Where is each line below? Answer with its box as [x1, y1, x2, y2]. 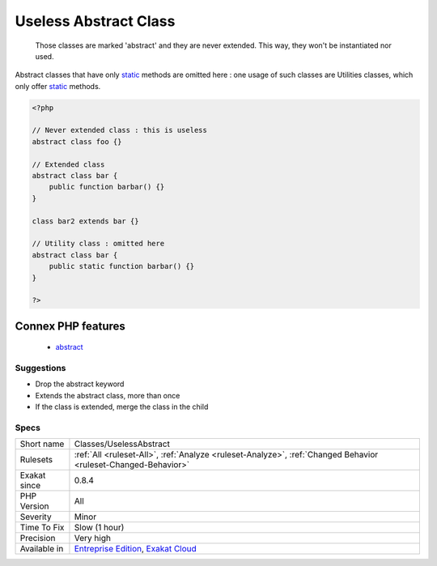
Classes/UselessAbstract [74, 438, 170, 449]
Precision [19, 533, 56, 544]
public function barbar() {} [49, 182, 165, 192]
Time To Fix [19, 522, 65, 534]
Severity [19, 511, 52, 522]
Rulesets [19, 454, 53, 466]
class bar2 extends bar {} [32, 216, 139, 226]
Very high [74, 533, 111, 544]
